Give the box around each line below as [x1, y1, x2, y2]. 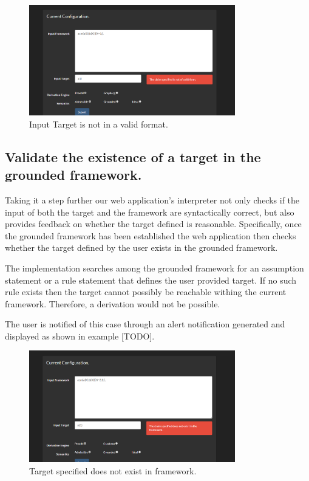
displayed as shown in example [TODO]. [5, 329, 155, 342]
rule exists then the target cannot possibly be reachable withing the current [5, 285, 287, 298]
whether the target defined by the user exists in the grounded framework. [5, 241, 278, 254]
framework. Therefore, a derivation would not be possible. [5, 297, 220, 310]
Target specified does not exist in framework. [29, 464, 197, 477]
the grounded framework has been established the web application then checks [5, 229, 296, 242]
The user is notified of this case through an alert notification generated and [5, 318, 285, 330]
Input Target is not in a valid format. [29, 117, 168, 130]
